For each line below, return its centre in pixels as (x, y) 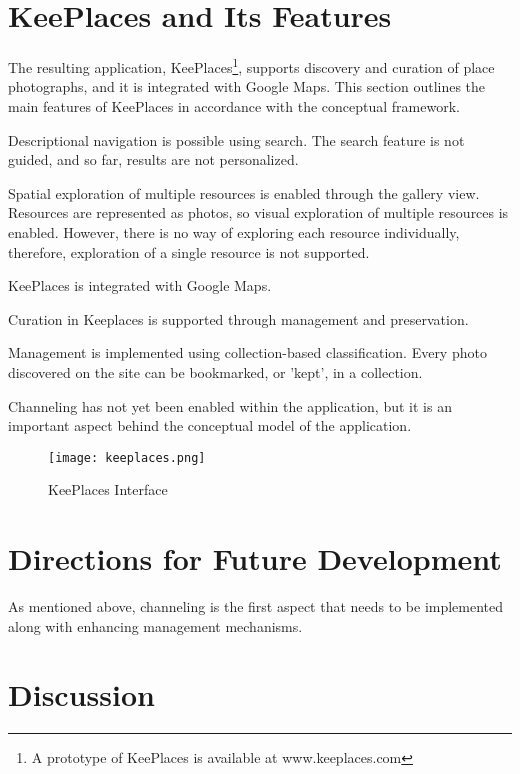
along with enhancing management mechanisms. (155, 625)
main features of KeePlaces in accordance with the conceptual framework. (234, 105)
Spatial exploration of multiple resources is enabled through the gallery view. (244, 192)
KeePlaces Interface (108, 489)
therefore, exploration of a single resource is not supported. (189, 251)
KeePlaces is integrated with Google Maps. (140, 285)
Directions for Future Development (255, 558)
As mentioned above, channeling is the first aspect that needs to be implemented (256, 606)
